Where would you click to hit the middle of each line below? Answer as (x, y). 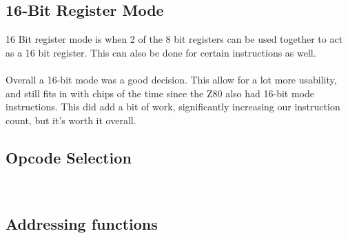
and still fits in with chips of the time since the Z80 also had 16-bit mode (160, 93)
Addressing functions (82, 223)
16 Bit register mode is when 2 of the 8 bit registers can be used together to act (174, 39)
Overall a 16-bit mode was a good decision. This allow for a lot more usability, (171, 79)
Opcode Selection (69, 157)
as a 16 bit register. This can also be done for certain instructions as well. (161, 52)
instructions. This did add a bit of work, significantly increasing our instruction (173, 107)
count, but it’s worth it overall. (71, 120)
